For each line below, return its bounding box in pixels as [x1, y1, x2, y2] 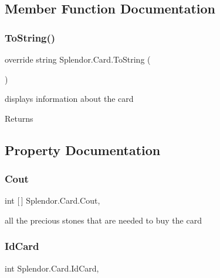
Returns [5, 112, 33, 124]
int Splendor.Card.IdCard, [5, 262, 99, 274]
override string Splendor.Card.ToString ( [5, 53, 151, 65]
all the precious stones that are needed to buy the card [5, 214, 202, 226]
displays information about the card [5, 92, 134, 105]
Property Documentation [5, 140, 161, 159]
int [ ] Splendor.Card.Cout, [5, 194, 100, 207]
